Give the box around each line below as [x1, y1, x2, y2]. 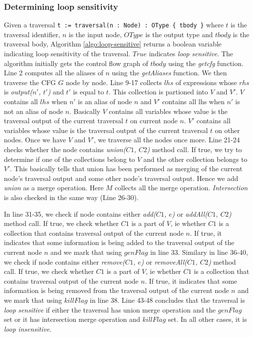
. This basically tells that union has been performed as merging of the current [10, 163, 243, 174]
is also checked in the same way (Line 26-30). [4, 192, 139, 202]
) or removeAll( [141, 256, 187, 267]
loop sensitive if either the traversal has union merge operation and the [4, 304, 216, 315]
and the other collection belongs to [143, 154, 248, 164]
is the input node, [69, 29, 122, 39]
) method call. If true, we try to [147, 144, 242, 154]
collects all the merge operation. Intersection [115, 182, 248, 193]
